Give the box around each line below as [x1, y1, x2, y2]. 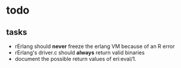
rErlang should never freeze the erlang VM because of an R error [14, 43, 175, 50]
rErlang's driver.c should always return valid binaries [14, 49, 145, 56]
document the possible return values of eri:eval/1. [14, 56, 137, 62]
